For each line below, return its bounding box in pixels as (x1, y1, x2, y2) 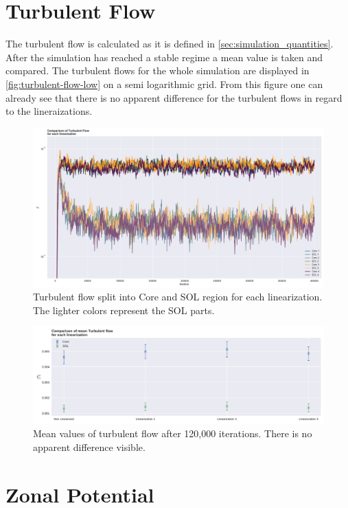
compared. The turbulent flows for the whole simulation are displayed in (5, 63, 310, 78)
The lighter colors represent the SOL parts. (33, 302, 215, 317)
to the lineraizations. (5, 104, 93, 118)
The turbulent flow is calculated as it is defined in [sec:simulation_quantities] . (5, 36, 334, 51)
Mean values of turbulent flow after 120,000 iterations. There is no (33, 426, 312, 441)
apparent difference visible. (33, 439, 146, 454)
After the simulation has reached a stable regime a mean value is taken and (5, 49, 323, 64)
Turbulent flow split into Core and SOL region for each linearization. (33, 289, 323, 304)
